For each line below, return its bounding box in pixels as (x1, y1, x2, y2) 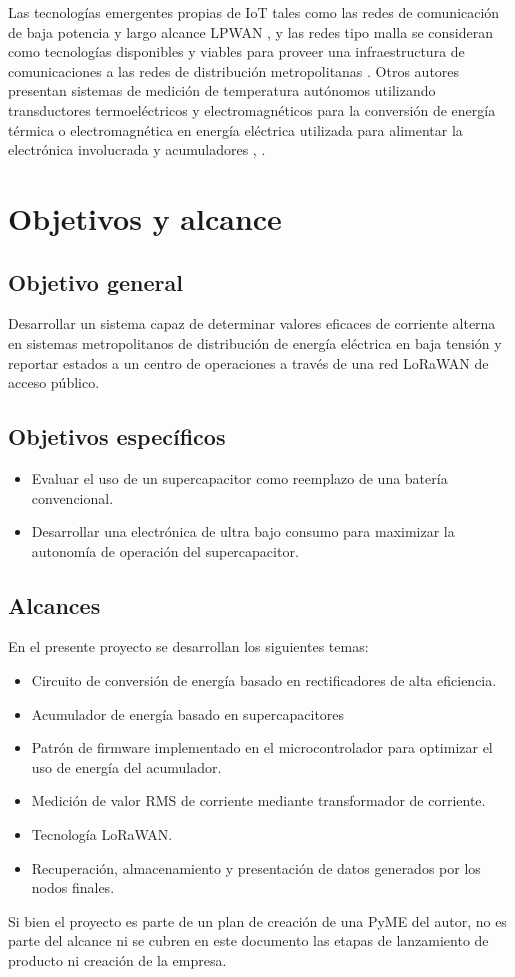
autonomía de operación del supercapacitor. (31, 540, 299, 561)
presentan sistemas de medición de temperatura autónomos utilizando (8, 80, 436, 101)
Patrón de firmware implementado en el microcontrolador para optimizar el (31, 737, 493, 758)
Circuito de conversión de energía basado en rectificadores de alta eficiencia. (31, 670, 497, 691)
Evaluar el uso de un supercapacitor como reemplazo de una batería (31, 467, 448, 488)
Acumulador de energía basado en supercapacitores (31, 703, 345, 724)
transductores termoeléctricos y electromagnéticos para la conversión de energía (8, 99, 496, 120)
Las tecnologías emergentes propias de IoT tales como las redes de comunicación (8, 2, 500, 22)
